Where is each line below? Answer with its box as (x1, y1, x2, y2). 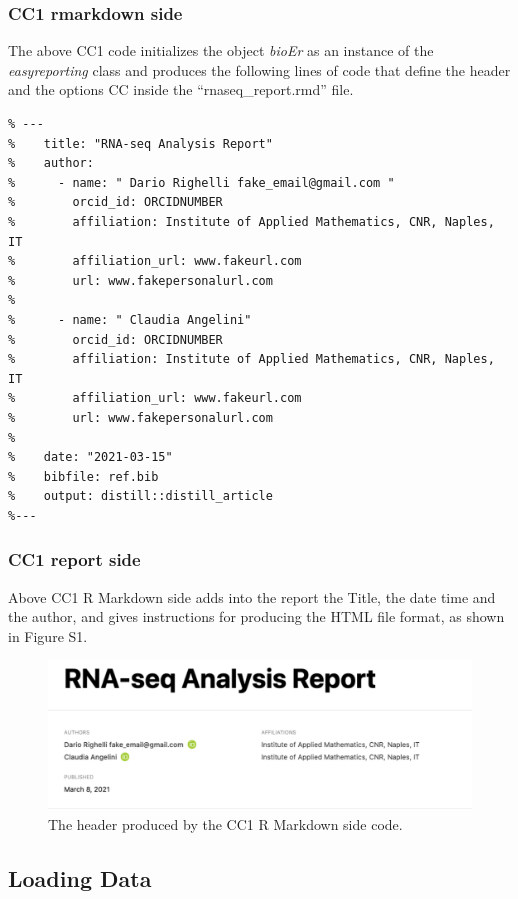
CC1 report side (8, 547, 141, 572)
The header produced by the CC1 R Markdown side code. (48, 813, 403, 834)
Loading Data (8, 862, 152, 893)
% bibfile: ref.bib (8, 469, 159, 484)
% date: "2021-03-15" (8, 450, 173, 465)
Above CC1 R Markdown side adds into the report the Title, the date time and (8, 586, 496, 607)
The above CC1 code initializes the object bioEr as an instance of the (8, 40, 434, 61)
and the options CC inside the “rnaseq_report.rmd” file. (8, 79, 354, 100)
